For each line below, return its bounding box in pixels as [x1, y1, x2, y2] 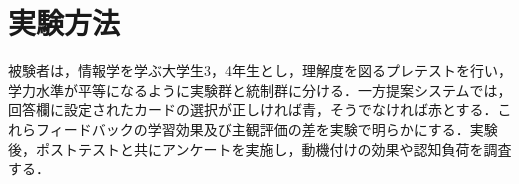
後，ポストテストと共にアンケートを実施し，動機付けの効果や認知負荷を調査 [8, 138, 512, 159]
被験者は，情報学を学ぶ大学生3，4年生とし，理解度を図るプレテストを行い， [8, 60, 512, 81]
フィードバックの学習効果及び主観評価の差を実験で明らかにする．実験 [35, 118, 498, 139]
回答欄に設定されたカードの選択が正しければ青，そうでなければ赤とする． [8, 99, 498, 120]
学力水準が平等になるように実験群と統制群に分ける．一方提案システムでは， [8, 79, 512, 100]
